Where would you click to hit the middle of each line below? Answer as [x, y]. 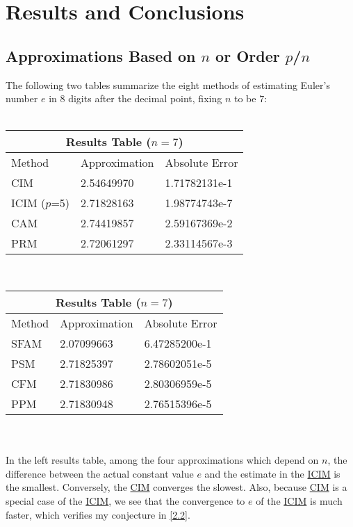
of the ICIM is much [299, 500]
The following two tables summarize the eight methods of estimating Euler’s [168, 84]
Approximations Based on [101, 55]
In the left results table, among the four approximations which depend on [162, 460]
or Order [248, 55]
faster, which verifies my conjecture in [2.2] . [98, 514]
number [22, 98]
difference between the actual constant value [100, 473]
